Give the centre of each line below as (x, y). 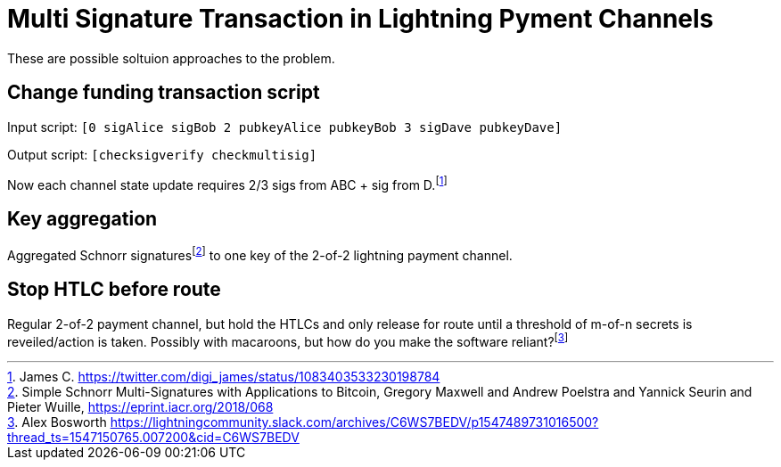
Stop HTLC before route (114, 290)
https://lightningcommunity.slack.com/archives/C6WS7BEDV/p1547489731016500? (354, 422)
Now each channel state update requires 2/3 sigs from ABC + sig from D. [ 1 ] (227, 183)
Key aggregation (82, 218)
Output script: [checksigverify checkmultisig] (162, 154)
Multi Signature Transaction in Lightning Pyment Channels (361, 19)
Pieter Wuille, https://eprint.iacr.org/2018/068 (140, 407)
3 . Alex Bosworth (57, 422)
